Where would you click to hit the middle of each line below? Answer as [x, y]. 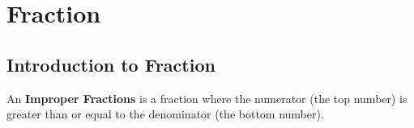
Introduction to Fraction [111, 64]
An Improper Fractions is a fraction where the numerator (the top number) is [207, 98]
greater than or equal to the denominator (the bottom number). [165, 114]
